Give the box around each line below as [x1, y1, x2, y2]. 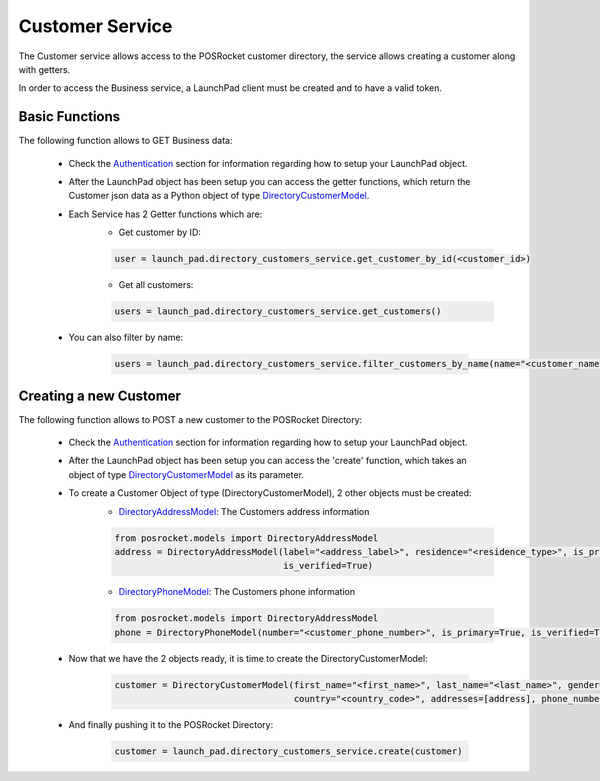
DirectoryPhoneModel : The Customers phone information [118, 586, 356, 598]
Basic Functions [18, 108, 121, 125]
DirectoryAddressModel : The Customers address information [118, 505, 370, 517]
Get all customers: [118, 279, 194, 291]
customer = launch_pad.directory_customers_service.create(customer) [114, 746, 463, 757]
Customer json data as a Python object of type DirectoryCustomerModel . [68, 190, 370, 202]
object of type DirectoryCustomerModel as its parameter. [68, 468, 305, 480]
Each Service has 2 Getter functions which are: [68, 208, 263, 220]
